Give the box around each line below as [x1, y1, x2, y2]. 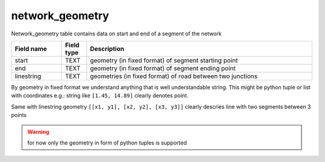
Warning [27, 128, 49, 135]
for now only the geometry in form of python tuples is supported [27, 139, 187, 146]
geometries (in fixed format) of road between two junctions [90, 72, 258, 80]
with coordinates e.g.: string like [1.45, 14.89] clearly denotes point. [11, 92, 189, 99]
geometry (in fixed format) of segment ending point [90, 64, 236, 72]
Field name [14, 44, 48, 53]
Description [90, 44, 125, 53]
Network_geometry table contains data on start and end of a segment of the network [11, 30, 222, 37]
